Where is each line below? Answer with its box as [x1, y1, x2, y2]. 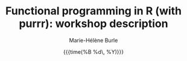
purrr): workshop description [19, 17, 168, 30]
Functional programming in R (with [5, 4, 182, 18]
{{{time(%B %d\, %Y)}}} [63, 48, 124, 55]
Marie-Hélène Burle [69, 36, 118, 44]
